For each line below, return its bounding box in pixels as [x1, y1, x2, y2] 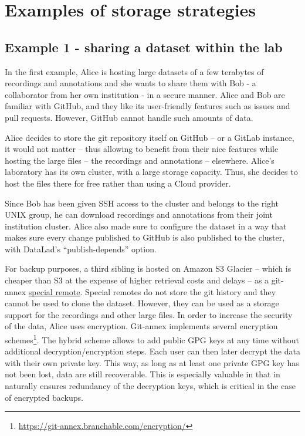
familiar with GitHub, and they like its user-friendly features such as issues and [5, 100, 290, 112]
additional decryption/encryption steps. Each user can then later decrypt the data [5, 345, 300, 357]
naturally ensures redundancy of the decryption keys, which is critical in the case [5, 380, 296, 392]
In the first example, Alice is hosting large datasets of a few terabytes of [5, 65, 264, 77]
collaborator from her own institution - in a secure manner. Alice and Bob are [5, 88, 285, 100]
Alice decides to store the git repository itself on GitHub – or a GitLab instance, [5, 131, 294, 143]
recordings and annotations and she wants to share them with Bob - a [5, 77, 256, 89]
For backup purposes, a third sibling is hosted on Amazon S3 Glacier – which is [5, 262, 292, 275]
